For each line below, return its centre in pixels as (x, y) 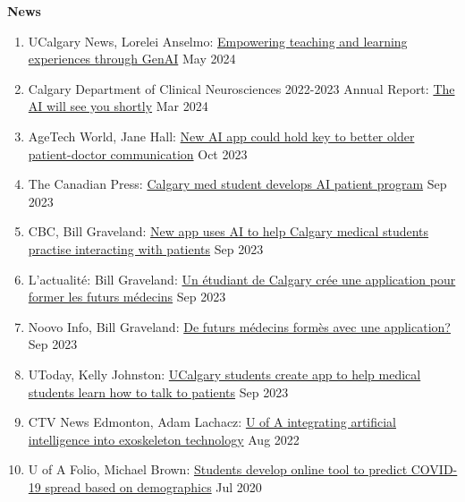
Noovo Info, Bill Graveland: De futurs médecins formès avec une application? (239, 326)
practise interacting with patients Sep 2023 (146, 248)
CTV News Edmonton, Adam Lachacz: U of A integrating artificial (212, 422)
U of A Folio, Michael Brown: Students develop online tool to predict (218, 469)
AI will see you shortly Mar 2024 (118, 106)
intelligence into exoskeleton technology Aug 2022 (164, 439)
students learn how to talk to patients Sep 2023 (158, 391)
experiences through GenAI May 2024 (132, 59)
